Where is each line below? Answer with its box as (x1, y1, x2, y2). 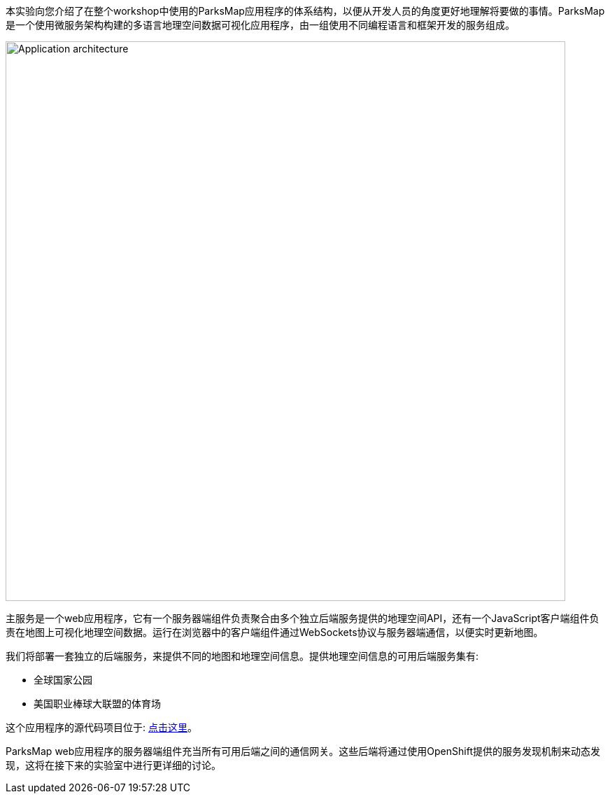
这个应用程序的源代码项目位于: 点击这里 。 (6, 721, 197, 733)
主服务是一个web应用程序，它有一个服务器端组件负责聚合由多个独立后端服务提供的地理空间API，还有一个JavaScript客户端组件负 (6, 612, 600, 624)
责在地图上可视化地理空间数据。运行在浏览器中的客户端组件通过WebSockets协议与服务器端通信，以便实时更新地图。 (6, 626, 544, 638)
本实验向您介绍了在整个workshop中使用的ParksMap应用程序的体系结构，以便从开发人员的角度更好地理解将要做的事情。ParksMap (6, 5, 605, 17)
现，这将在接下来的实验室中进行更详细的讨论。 (6, 759, 221, 771)
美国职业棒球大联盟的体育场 (34, 698, 161, 709)
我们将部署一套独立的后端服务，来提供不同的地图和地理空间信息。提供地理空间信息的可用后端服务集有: (6, 650, 479, 662)
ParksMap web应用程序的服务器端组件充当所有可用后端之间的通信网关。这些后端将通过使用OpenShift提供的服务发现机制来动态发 (6, 745, 600, 757)
